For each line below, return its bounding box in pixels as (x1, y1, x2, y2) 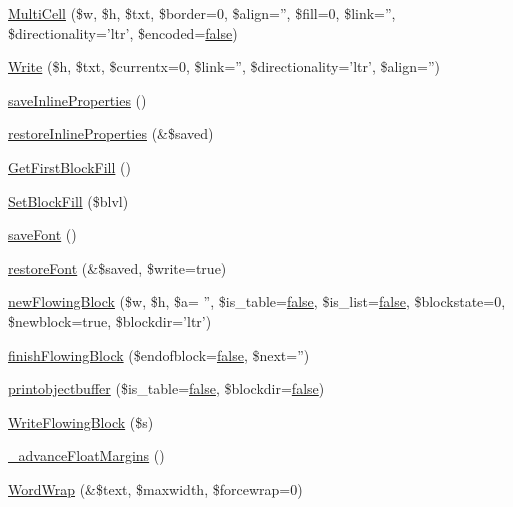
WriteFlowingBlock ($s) (8, 411, 154, 432)
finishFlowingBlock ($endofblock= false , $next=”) (8, 344, 310, 365)
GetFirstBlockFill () (8, 156, 131, 177)
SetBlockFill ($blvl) (8, 190, 129, 211)
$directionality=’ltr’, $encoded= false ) (8, 22, 238, 43)
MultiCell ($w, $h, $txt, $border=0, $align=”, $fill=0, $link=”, (8, 3, 396, 23)
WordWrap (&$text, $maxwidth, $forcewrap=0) (8, 478, 303, 499)
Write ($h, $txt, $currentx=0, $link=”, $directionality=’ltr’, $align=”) (8, 56, 440, 77)
